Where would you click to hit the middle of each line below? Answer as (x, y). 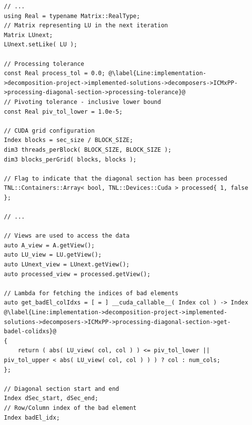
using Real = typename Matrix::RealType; (72, 16)
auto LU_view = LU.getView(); (53, 255)
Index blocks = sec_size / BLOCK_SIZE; (68, 140)
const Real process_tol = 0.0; (55, 73)
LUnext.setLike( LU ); (41, 45)
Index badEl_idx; (32, 417)
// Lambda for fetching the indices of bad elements (91, 293)
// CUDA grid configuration (49, 131)
